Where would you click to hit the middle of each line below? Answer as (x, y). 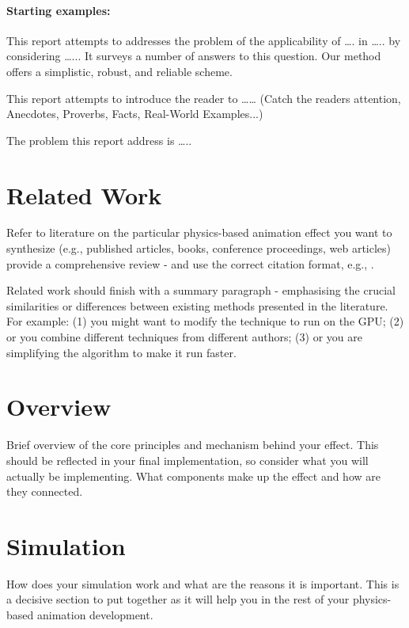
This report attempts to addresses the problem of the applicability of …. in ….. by (204, 40)
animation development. (95, 615)
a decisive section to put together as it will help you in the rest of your (178, 599)
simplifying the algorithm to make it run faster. (121, 352)
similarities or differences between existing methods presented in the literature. (197, 305)
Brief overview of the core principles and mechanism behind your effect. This (193, 445)
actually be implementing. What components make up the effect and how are (193, 476)
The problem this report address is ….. (99, 140)
